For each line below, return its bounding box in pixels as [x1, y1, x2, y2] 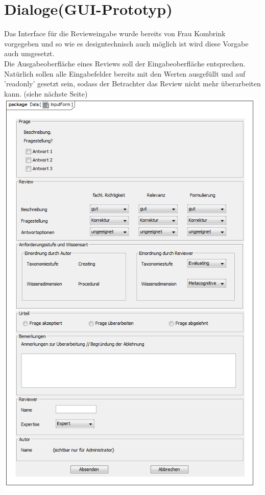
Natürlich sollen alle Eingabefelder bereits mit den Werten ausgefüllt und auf [4, 68, 246, 79]
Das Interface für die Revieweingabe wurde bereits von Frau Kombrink [4, 28, 226, 39]
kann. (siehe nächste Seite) [4, 88, 88, 99]
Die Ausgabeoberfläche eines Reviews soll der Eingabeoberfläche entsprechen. [4, 58, 246, 68]
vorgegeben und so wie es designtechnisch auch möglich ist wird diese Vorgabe [4, 38, 249, 49]
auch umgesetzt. [4, 48, 55, 59]
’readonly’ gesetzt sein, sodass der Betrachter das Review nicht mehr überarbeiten [4, 78, 261, 89]
